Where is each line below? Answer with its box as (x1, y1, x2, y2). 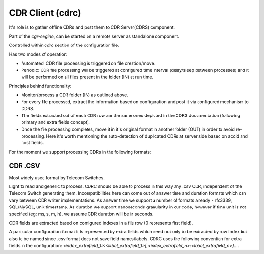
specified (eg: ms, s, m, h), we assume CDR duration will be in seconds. (9, 211, 154, 217)
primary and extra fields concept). (21, 119, 90, 125)
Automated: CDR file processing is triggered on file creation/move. (21, 60, 155, 66)
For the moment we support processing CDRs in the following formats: (9, 149, 151, 155)
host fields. (21, 140, 44, 146)
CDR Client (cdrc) (9, 7, 81, 18)
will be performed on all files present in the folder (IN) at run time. (21, 74, 154, 80)
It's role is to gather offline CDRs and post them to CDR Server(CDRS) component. (9, 24, 175, 30)
